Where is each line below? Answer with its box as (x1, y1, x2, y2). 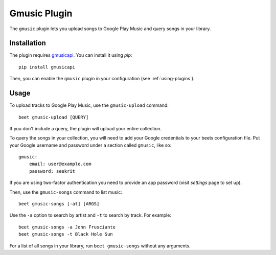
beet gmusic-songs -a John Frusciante (18, 224, 116, 230)
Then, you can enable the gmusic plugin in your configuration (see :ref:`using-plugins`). (9, 76, 195, 82)
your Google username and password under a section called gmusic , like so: (9, 142, 172, 148)
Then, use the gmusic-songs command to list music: (9, 189, 122, 195)
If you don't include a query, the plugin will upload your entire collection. (9, 125, 162, 131)
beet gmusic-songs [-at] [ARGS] (18, 201, 100, 207)
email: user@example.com (29, 161, 91, 167)
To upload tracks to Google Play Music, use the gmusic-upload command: (9, 102, 169, 108)
